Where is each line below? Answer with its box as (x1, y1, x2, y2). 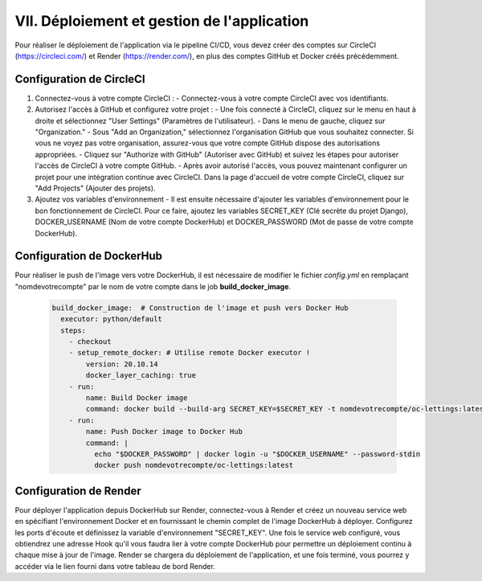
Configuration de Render (14, 484, 141, 497)
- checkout (68, 337, 112, 346)
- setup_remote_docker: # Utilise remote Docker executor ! (68, 348, 311, 358)
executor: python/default (60, 314, 162, 324)
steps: (60, 325, 87, 335)
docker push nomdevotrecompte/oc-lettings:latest (93, 460, 294, 470)
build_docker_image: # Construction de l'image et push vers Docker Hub (51, 303, 349, 313)
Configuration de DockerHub (14, 249, 163, 263)
